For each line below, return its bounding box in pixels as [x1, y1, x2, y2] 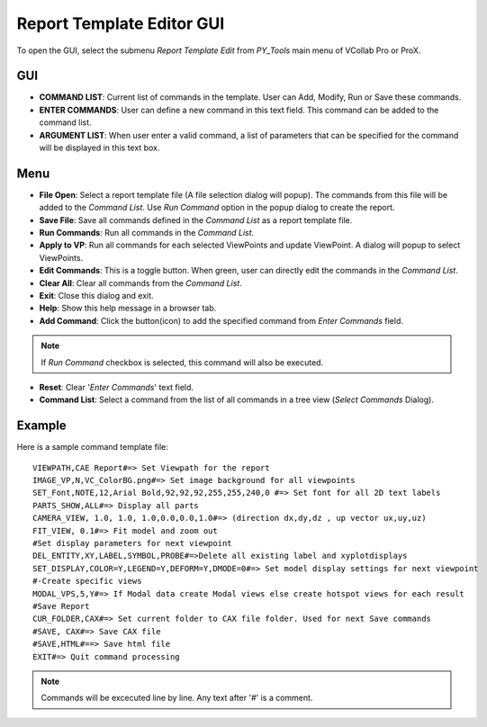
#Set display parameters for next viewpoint [32, 538, 233, 549]
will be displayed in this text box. [39, 142, 160, 153]
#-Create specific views [32, 576, 142, 587]
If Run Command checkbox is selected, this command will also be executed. [41, 356, 324, 368]
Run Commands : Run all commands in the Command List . [39, 228, 255, 238]
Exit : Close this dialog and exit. [39, 291, 154, 301]
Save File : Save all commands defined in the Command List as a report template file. [39, 214, 353, 225]
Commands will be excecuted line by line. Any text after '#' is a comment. [41, 693, 313, 704]
